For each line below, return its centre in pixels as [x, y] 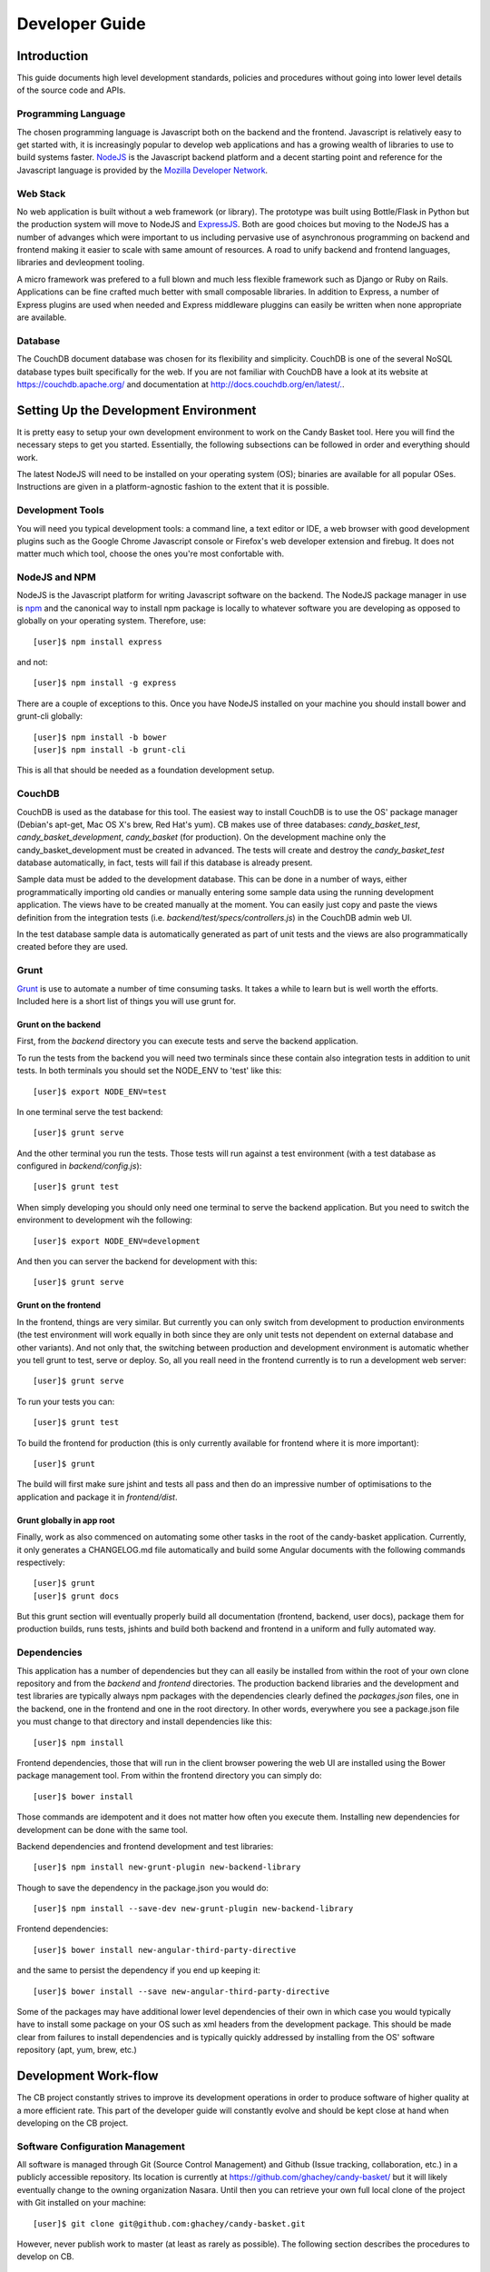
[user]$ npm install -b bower [100, 737]
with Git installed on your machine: [82, 2203]
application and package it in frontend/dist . [97, 1497]
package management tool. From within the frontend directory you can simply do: [169, 1776]
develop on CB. [45, 2257]
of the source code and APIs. [71, 90]
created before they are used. [73, 947]
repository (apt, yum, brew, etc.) [77, 2050]
